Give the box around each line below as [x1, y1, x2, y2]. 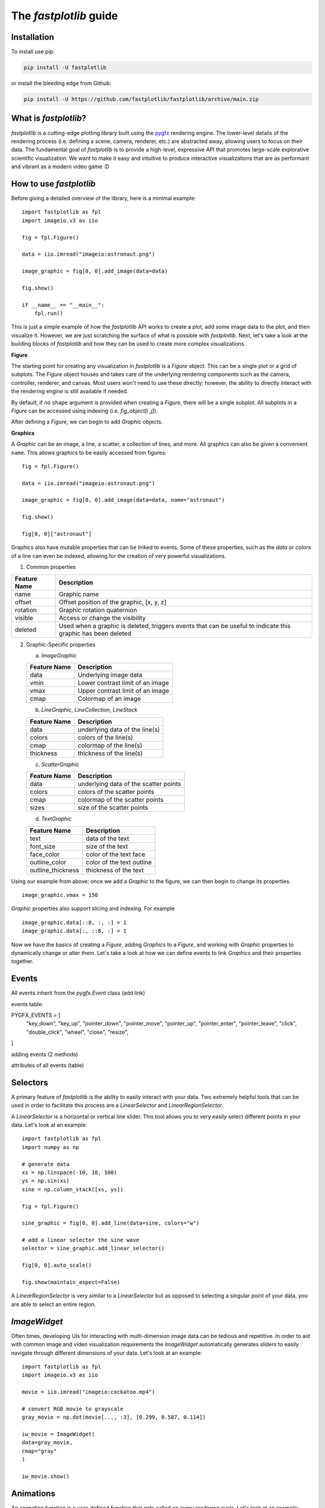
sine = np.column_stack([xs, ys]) [22, 1186, 123, 1193]
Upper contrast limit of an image [78, 686, 170, 695]
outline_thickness [29, 866, 79, 874]
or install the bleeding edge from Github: [11, 80, 111, 87]
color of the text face [85, 850, 146, 858]
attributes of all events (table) [11, 1062, 84, 1069]
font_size [29, 842, 56, 851]
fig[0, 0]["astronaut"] [22, 531, 92, 537]
